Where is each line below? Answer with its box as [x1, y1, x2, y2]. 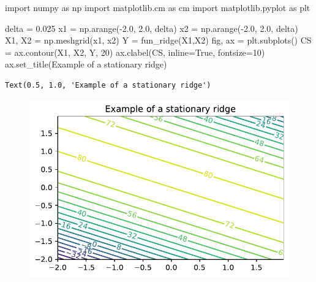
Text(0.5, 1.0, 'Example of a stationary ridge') [5, 80, 211, 90]
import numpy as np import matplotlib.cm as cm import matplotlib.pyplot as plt [5, 1, 310, 13]
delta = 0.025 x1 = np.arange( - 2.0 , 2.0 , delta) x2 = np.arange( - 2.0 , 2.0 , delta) [5, 21, 298, 34]
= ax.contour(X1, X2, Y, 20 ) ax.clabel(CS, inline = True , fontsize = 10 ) [5, 45, 265, 58]
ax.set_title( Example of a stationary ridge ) [5, 58, 167, 70]
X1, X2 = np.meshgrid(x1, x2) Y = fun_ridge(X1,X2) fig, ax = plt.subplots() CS [5, 34, 312, 47]
